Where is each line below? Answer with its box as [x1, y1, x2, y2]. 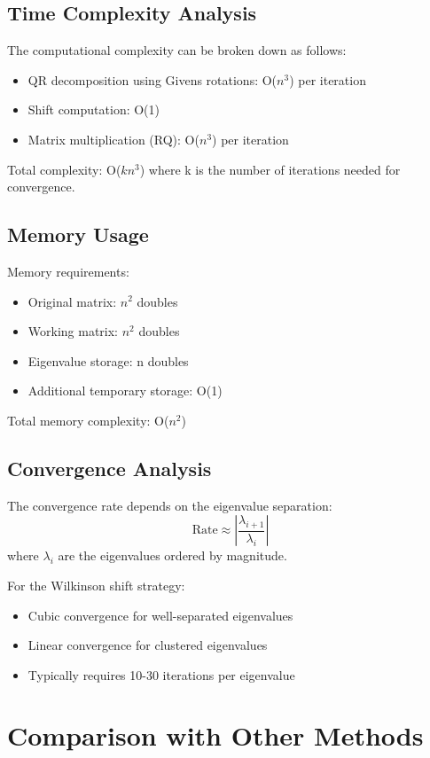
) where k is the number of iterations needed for [139, 160, 401, 178]
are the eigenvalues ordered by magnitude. [58, 546, 287, 565]
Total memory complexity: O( [7, 410, 169, 429]
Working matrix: [27, 322, 119, 340]
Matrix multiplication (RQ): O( [27, 129, 199, 148]
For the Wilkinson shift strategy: [7, 575, 185, 594]
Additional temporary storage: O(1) [27, 381, 223, 400]
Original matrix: [27, 292, 117, 310]
